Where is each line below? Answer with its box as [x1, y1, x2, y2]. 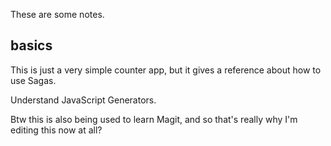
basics [10, 37, 53, 54]
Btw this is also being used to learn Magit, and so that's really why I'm [10, 113, 298, 125]
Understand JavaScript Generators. [10, 94, 157, 106]
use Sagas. [10, 74, 57, 86]
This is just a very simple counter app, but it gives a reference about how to [10, 64, 322, 76]
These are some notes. [10, 9, 105, 20]
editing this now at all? [10, 124, 103, 136]
